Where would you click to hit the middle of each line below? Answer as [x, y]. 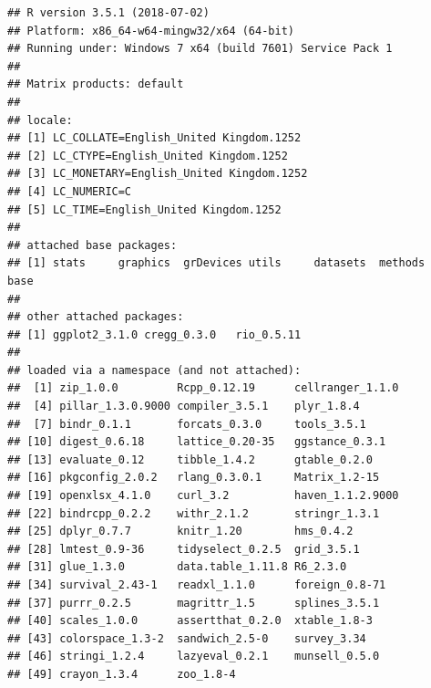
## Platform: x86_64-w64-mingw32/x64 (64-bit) [151, 31]
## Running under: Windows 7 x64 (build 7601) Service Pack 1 [200, 49]
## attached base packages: [92, 245]
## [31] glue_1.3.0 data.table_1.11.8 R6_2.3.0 [177, 567]
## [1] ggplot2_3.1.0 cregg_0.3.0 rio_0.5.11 [154, 334]
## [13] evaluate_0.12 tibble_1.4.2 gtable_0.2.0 [190, 459]
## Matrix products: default [96, 84]
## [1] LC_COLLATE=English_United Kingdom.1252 [154, 138]
